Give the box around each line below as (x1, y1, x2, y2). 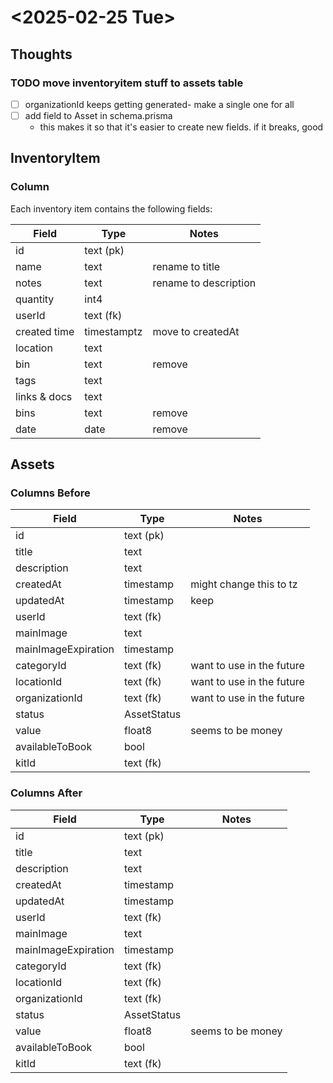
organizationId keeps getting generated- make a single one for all (24, 98, 295, 110)
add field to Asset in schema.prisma (24, 109, 173, 121)
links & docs (15, 389, 73, 403)
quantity (15, 292, 55, 306)
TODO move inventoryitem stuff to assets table (10, 76, 244, 90)
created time (15, 324, 75, 338)
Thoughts (10, 46, 73, 63)
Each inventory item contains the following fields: (10, 202, 213, 215)
